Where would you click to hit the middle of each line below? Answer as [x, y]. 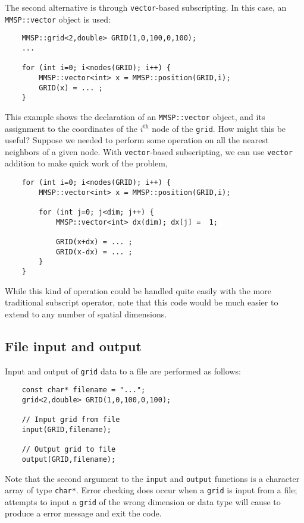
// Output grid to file [69, 450]
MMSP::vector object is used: [58, 19]
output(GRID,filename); [69, 459]
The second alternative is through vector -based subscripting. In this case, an [146, 7]
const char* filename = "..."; [84, 390]
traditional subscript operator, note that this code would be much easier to [142, 302]
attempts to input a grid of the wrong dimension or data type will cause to [143, 501]
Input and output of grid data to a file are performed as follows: [123, 371]
